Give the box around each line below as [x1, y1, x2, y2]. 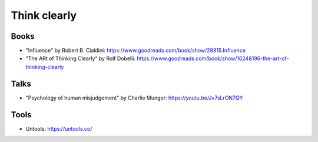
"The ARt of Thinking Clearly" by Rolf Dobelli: [25, 55, 135, 62]
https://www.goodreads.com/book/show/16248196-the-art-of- [136, 55, 289, 62]
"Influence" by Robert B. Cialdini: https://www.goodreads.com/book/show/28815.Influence [25, 47, 246, 54]
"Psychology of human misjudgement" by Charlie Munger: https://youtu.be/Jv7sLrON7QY [25, 94, 243, 101]
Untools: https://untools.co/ [25, 125, 92, 132]
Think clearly [11, 9, 77, 22]
